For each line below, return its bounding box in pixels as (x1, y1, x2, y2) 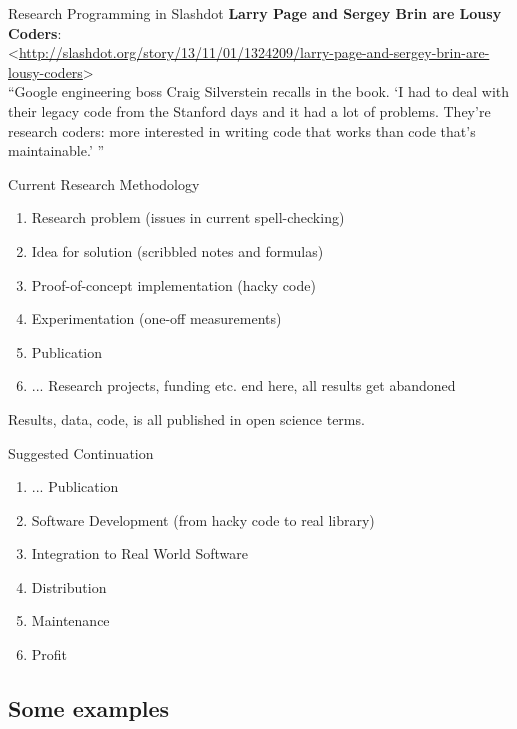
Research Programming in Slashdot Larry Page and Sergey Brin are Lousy (8, 3, 502, 23)
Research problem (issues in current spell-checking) (31, 207, 345, 228)
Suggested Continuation (8, 442, 154, 463)
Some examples (8, 693, 170, 724)
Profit (31, 644, 68, 665)
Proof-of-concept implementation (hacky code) (31, 274, 316, 295)
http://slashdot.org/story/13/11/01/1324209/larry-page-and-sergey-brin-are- (18, 42, 490, 63)
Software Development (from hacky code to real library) (31, 509, 375, 530)
